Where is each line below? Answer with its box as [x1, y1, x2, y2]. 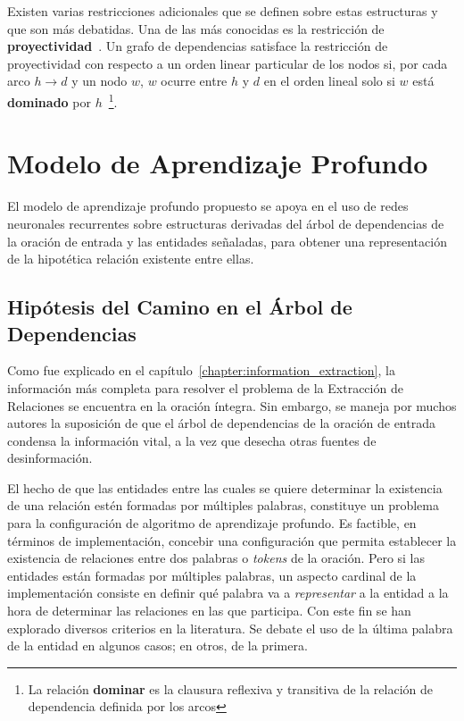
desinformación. [7, 449, 93, 467]
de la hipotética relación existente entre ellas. [7, 249, 254, 268]
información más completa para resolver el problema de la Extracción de [7, 378, 403, 397]
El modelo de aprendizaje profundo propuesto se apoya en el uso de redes [7, 197, 409, 215]
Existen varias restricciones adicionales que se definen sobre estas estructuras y [7, 2, 438, 20]
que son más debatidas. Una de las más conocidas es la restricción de [7, 19, 385, 38]
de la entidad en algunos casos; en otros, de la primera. [7, 636, 308, 655]
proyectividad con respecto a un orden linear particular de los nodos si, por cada [7, 54, 448, 72]
